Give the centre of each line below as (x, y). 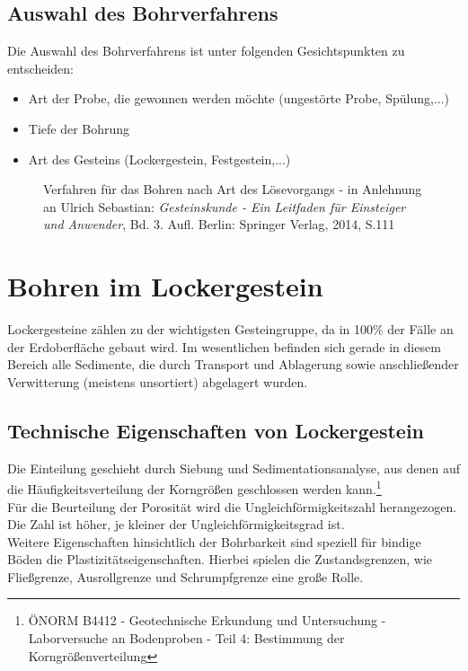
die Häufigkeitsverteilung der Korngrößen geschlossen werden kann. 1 (194, 487)
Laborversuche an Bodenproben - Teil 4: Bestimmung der (186, 638)
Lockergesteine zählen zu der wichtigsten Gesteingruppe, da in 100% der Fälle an (230, 329)
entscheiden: (40, 68)
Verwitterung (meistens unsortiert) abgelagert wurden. (158, 381)
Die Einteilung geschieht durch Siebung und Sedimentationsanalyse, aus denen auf (234, 468)
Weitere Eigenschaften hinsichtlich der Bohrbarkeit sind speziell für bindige (214, 541)
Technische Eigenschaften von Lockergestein (216, 430)
